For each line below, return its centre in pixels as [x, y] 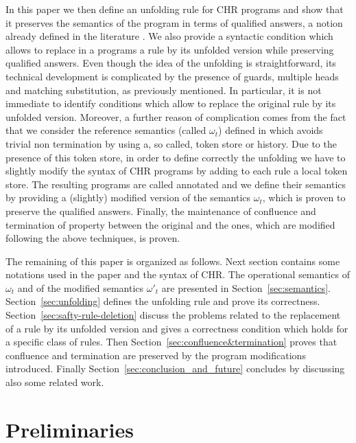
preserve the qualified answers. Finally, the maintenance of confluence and [161, 211]
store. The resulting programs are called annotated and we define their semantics [176, 184]
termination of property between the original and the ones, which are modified [170, 224]
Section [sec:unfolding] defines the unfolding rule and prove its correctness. [163, 301]
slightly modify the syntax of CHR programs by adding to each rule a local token [177, 171]
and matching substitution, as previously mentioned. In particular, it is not [164, 90]
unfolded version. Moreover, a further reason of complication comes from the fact [176, 116]
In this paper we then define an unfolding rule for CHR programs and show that [175, 9]
